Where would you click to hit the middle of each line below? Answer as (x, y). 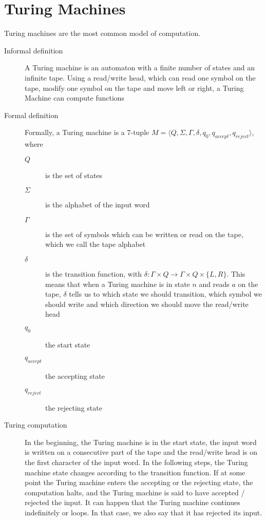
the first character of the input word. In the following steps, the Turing (136, 462)
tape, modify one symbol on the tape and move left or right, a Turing (134, 88)
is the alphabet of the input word (98, 205)
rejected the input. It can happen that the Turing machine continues (132, 502)
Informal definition (34, 50)
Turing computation (36, 425)
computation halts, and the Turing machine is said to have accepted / (135, 492)
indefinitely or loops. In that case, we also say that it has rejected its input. (144, 512)
